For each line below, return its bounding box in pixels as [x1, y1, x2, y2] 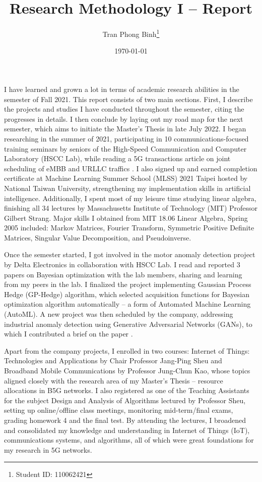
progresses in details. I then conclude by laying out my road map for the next [4, 113, 243, 124]
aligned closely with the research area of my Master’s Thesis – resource [4, 375, 223, 385]
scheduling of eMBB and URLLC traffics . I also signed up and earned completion [4, 163, 257, 173]
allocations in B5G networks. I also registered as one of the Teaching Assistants [4, 385, 249, 396]
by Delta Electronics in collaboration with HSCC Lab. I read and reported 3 [4, 259, 240, 270]
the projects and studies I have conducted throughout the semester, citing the [4, 104, 244, 114]
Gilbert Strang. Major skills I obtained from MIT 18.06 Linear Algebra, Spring [4, 212, 248, 223]
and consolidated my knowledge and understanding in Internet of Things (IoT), [4, 424, 250, 435]
